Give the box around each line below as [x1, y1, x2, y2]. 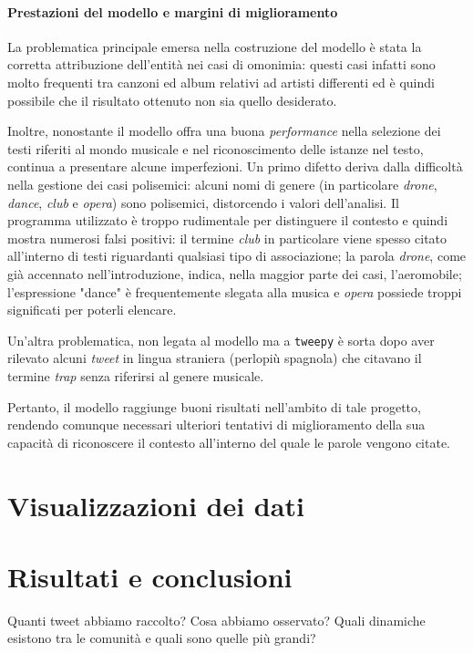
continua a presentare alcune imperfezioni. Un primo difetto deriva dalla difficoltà [7, 157, 463, 176]
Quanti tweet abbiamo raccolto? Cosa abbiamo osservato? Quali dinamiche [7, 610, 426, 629]
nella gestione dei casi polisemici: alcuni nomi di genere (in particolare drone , [7, 174, 437, 193]
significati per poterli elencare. [7, 300, 177, 319]
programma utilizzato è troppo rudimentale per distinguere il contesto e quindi [7, 211, 448, 230]
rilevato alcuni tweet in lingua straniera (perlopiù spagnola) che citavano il [7, 348, 422, 368]
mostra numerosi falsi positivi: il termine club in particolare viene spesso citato [7, 228, 447, 247]
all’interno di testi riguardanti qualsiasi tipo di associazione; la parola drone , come [7, 246, 467, 265]
